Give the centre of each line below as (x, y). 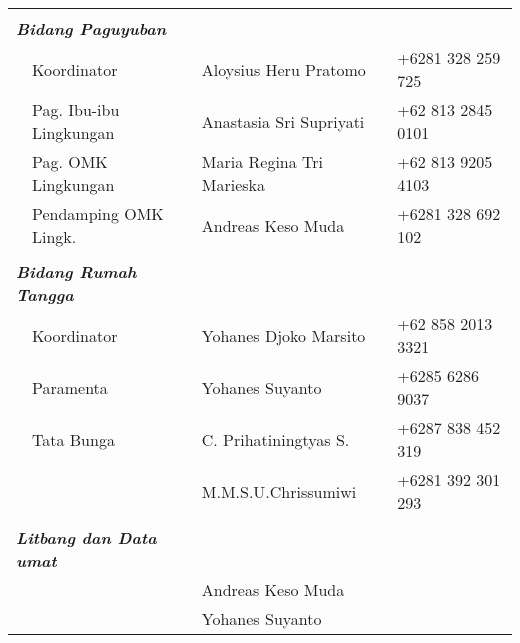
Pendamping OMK (98, 213)
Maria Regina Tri (262, 161)
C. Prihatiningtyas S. (275, 439)
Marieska (233, 184)
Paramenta (70, 387)
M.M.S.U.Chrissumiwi (279, 491)
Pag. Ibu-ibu (76, 109)
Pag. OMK (70, 161)
